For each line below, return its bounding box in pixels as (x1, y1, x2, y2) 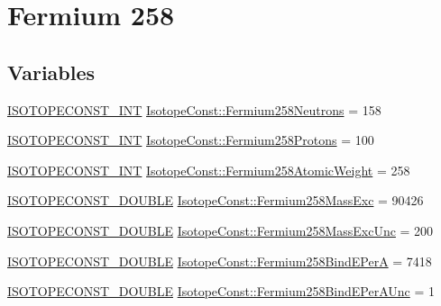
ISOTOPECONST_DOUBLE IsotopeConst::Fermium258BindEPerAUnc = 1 (7, 282, 435, 301)
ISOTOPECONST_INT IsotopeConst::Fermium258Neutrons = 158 (7, 100, 381, 119)
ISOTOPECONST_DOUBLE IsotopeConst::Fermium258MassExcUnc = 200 (7, 220, 434, 239)
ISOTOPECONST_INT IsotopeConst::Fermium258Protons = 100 (7, 130, 374, 149)
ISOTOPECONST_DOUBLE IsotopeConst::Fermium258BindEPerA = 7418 (7, 251, 432, 270)
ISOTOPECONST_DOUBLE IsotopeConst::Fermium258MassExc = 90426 (7, 191, 424, 210)
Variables (7, 58, 96, 85)
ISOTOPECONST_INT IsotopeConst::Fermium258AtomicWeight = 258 (7, 160, 410, 179)
